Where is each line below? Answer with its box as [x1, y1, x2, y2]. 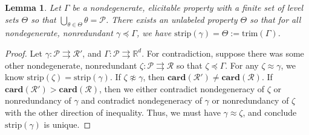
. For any [225, 58, 259, 71]
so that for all [250, 13, 301, 25]
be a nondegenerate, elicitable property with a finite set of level [72, 1, 304, 13]
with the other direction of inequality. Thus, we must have [5, 105, 221, 118]
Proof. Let [5, 46, 42, 59]
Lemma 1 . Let [5, 1, 61, 13]
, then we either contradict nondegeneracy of [99, 82, 265, 95]
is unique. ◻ [44, 118, 91, 130]
